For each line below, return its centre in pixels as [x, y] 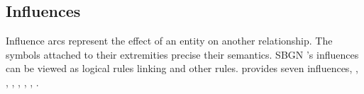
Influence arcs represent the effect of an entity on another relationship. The [169, 41]
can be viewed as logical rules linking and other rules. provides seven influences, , [182, 68]
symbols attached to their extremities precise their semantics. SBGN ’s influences [182, 54]
